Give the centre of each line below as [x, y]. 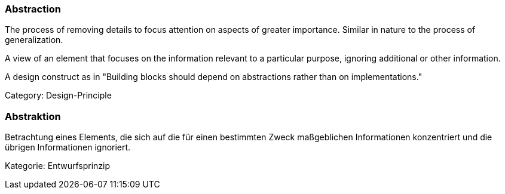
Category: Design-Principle [58, 96]
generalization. [34, 40]
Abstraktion [33, 116]
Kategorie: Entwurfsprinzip [58, 166]
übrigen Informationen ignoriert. [68, 147]
